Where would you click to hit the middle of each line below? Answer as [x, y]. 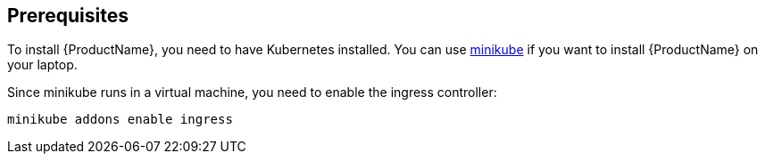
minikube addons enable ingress [120, 120]
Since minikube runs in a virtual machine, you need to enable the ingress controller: [252, 93]
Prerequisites [68, 16]
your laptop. [42, 65]
